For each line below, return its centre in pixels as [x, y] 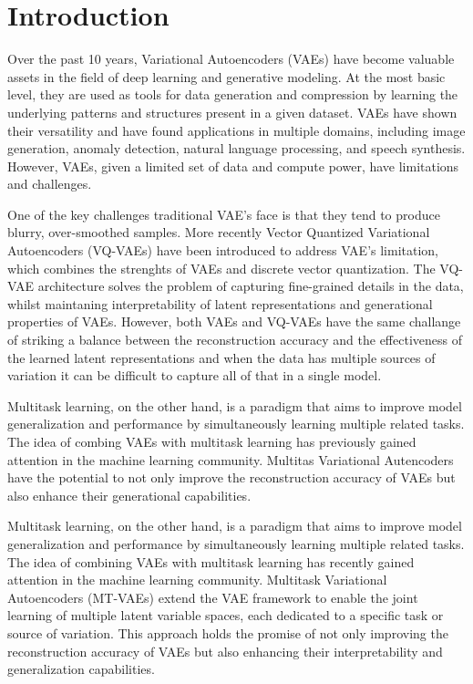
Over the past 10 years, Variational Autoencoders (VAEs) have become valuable [231, 59]
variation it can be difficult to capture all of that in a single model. [195, 375]
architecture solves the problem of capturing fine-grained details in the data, [251, 286]
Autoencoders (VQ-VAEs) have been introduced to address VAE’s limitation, [223, 250]
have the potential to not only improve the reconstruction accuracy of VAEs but [231, 477]
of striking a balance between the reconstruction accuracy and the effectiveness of [235, 340]
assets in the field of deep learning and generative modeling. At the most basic [226, 76]
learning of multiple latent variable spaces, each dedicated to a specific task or [226, 615]
